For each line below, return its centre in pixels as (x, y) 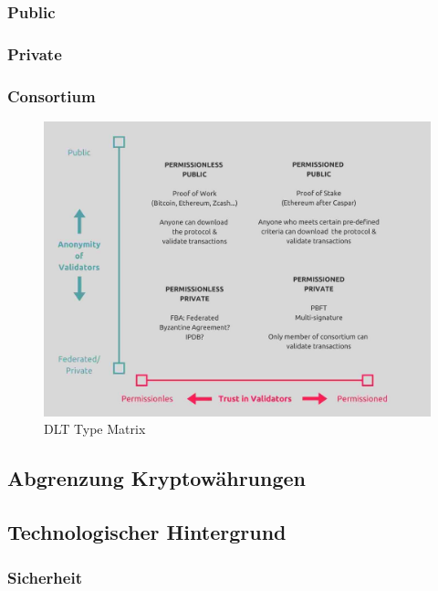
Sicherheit (45, 577)
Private (35, 53)
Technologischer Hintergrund (147, 532)
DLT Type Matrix (95, 429)
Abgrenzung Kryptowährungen (156, 478)
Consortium (52, 95)
